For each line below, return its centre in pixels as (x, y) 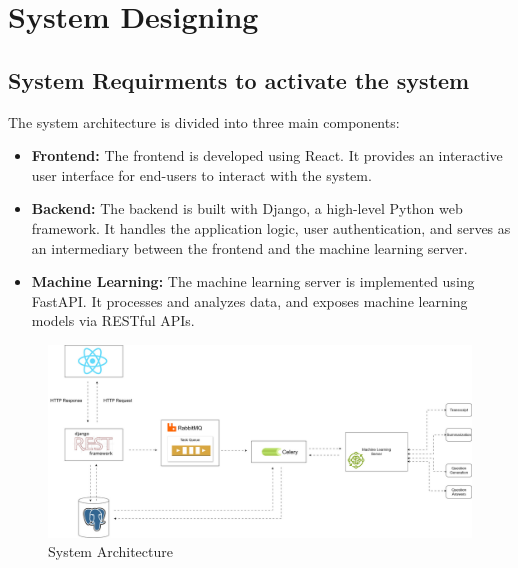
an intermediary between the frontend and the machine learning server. (249, 247)
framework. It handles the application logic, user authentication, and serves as (271, 227)
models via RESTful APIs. (113, 320)
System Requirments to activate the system (239, 79)
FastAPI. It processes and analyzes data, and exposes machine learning (249, 300)
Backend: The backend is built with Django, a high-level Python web (247, 208)
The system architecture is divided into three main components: (204, 121)
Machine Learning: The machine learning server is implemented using (253, 281)
